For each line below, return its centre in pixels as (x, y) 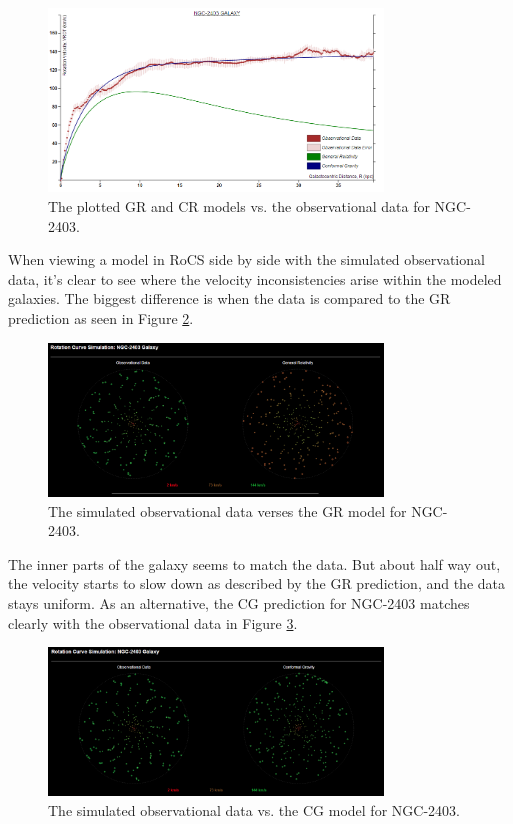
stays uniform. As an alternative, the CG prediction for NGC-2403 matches (239, 603)
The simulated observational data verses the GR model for (227, 510)
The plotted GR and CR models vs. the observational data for (239, 205)
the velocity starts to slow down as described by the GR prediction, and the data (256, 583)
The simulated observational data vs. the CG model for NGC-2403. (254, 809)
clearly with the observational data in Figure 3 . (153, 622)
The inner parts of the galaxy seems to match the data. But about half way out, (254, 563)
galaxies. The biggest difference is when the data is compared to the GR (229, 298)
